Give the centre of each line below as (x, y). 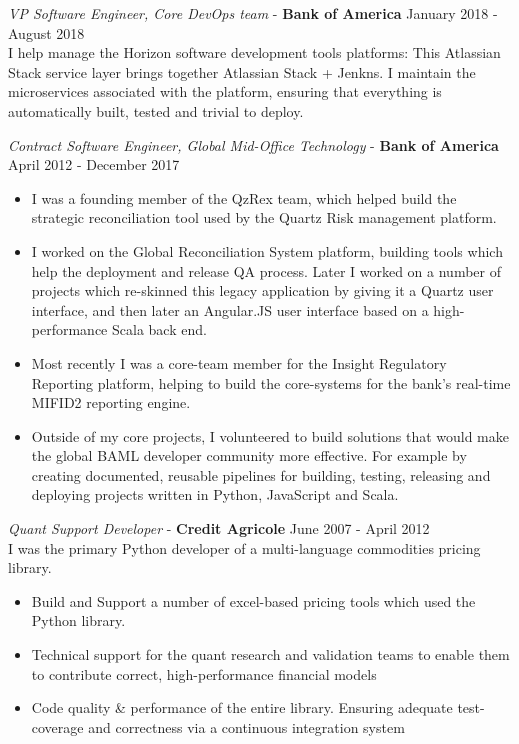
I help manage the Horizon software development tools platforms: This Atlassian (254, 52)
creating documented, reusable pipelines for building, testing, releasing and (261, 474)
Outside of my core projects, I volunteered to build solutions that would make (270, 435)
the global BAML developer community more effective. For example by (249, 455)
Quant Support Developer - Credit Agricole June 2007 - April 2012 (219, 528)
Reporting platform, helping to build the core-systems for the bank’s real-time (271, 382)
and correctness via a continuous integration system (246, 726)
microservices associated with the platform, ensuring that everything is (225, 91)
